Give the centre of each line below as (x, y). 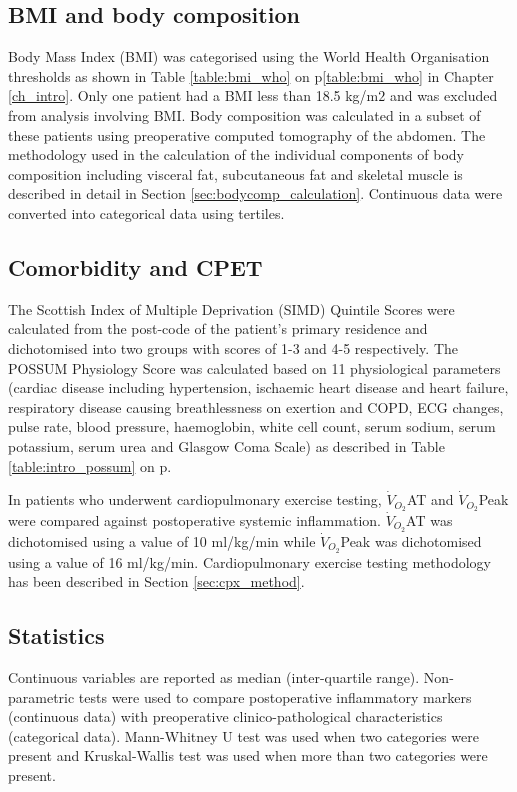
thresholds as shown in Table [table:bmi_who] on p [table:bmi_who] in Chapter (251, 75)
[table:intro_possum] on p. (90, 465)
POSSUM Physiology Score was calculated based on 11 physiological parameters (254, 367)
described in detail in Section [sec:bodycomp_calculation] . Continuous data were (255, 193)
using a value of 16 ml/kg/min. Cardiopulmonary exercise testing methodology (249, 561)
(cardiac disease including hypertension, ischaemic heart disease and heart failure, (258, 387)
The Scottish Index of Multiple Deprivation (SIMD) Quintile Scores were (231, 308)
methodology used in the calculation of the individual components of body (236, 154)
